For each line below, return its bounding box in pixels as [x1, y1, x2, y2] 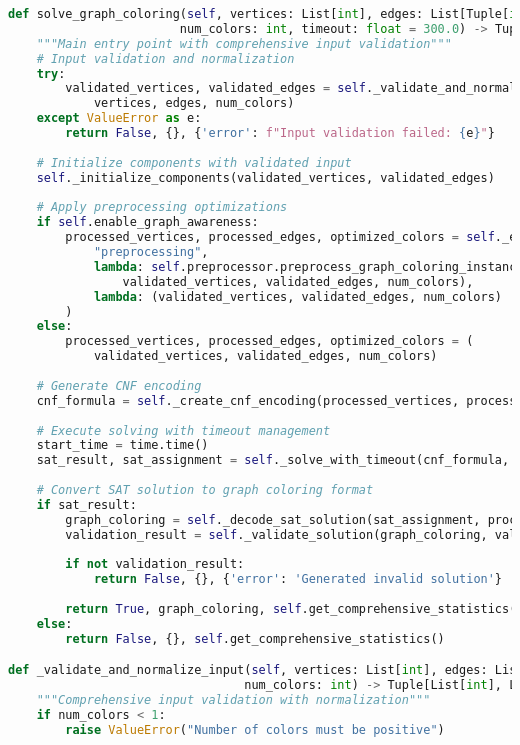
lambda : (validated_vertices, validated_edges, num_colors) [93, 289, 502, 304]
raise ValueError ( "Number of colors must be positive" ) [65, 722, 445, 737]
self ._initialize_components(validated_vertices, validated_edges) [36, 170, 495, 185]
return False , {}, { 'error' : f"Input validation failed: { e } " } [65, 126, 495, 140]
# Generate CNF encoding [36, 378, 202, 393]
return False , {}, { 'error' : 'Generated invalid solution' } [93, 572, 503, 587]
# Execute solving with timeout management [36, 423, 331, 438]
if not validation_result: [65, 557, 245, 572]
